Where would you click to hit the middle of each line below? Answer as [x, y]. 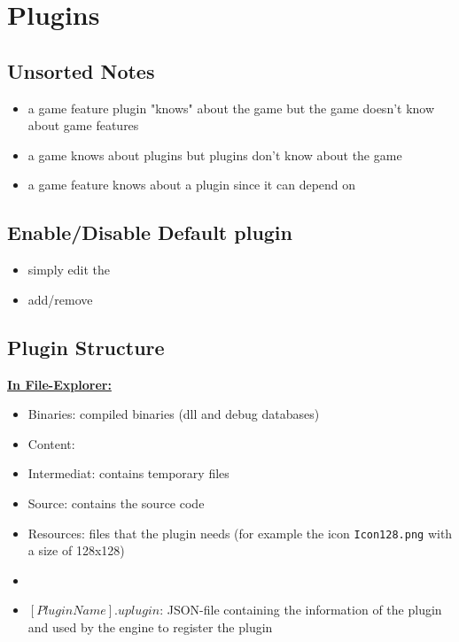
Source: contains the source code [116, 503]
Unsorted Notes [81, 70]
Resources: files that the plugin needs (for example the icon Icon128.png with [240, 533]
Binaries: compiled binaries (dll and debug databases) [174, 414]
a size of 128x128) [76, 550]
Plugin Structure [86, 347]
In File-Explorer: [59, 384]
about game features [83, 125]
